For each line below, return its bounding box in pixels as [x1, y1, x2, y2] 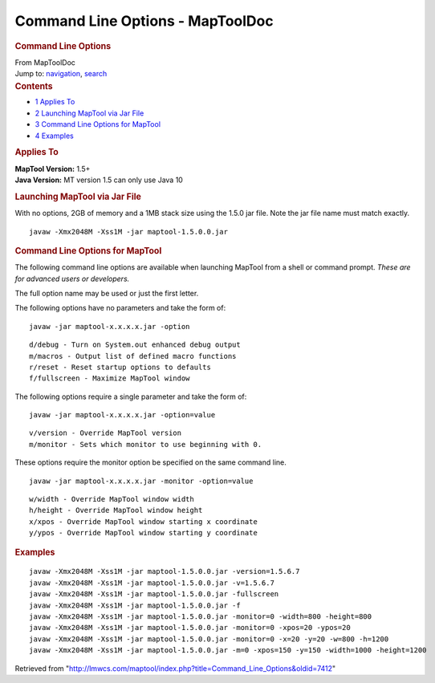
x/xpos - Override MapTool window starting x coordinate [29, 517, 258, 526]
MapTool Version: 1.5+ [14, 164, 91, 173]
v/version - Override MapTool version [29, 429, 182, 437]
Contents [14, 80, 53, 91]
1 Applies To [35, 97, 75, 107]
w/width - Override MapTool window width [29, 494, 194, 504]
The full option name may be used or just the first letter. [14, 288, 199, 298]
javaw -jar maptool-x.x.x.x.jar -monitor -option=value [29, 476, 254, 486]
